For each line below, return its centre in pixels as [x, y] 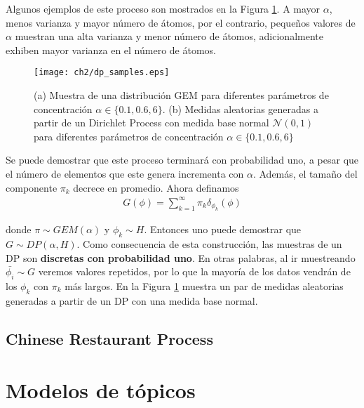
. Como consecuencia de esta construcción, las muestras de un [209, 243]
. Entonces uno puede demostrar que [223, 229]
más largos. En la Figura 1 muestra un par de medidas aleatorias [204, 285]
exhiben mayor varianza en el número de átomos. [111, 50]
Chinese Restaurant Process [109, 338]
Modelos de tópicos [101, 390]
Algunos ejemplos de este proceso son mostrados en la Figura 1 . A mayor [163, 8]
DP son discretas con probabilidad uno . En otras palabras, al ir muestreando [181, 257]
